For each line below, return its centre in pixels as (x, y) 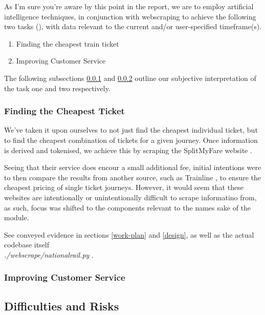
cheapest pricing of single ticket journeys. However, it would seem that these (124, 187)
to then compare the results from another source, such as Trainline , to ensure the (132, 177)
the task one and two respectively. (57, 88)
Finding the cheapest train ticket (68, 43)
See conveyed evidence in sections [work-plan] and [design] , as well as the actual (129, 234)
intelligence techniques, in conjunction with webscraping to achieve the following (130, 16)
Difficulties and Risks (62, 306)
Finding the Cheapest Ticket (64, 111)
